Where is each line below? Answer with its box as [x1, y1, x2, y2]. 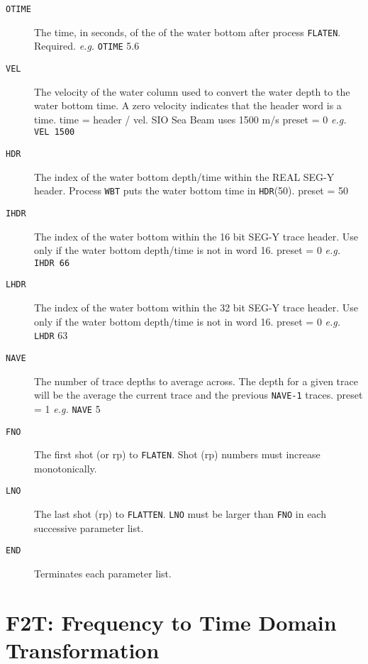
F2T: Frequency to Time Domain [6, 607, 337, 636]
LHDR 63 [34, 328, 68, 343]
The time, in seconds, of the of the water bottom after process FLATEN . [34, 24, 341, 39]
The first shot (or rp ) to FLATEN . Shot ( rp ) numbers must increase [34, 447, 320, 462]
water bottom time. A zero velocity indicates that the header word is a [34, 98, 342, 113]
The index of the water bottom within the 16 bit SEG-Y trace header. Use [34, 228, 359, 243]
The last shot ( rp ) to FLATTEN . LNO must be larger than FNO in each [34, 507, 326, 521]
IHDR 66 [34, 258, 70, 268]
